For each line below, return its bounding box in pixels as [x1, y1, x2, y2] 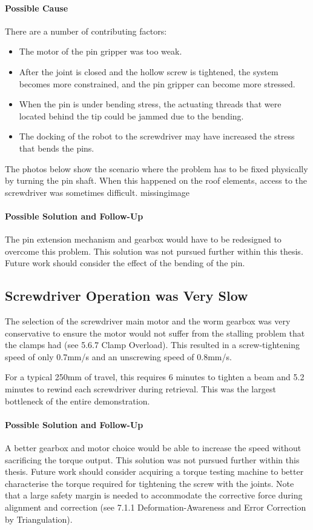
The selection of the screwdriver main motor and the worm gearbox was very [5, 315, 291, 327]
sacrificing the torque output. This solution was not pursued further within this [5, 453, 300, 466]
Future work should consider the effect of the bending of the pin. [5, 257, 245, 269]
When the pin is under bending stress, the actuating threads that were [19, 98, 282, 110]
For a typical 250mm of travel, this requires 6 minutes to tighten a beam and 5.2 [5, 371, 305, 383]
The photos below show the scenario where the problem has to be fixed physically [5, 162, 308, 175]
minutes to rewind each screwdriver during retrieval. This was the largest [5, 383, 276, 395]
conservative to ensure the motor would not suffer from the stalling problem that [5, 326, 305, 339]
